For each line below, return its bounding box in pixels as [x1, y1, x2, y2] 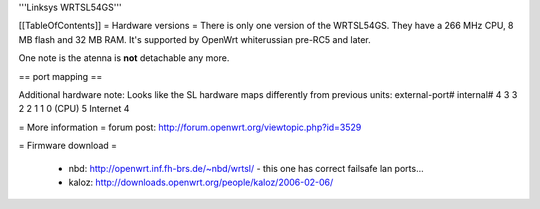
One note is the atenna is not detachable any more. [18, 52, 230, 64]
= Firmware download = [18, 140, 118, 152]
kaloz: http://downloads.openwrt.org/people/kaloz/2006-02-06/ [68, 176, 334, 188]
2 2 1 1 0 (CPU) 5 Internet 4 [18, 103, 130, 115]
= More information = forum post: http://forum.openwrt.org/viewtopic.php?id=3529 [18, 121, 362, 133]
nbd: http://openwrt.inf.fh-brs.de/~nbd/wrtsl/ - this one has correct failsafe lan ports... [68, 162, 424, 174]
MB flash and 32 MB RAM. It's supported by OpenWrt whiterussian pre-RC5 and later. [18, 33, 372, 45]
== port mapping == [18, 70, 103, 82]
